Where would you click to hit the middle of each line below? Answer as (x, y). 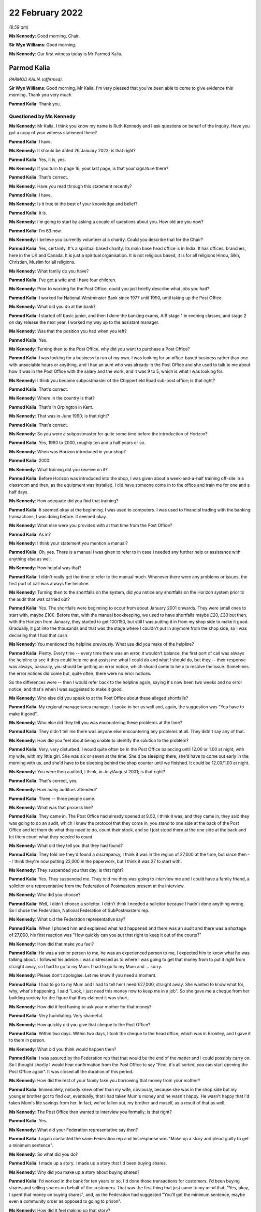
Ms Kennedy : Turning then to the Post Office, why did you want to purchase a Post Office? (100, 349)
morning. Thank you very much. (41, 95)
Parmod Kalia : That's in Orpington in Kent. (51, 407)
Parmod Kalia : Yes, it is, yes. (37, 159)
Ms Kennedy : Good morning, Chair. (44, 36)
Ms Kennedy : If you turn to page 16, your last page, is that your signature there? (89, 168)
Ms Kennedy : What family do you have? (49, 271)
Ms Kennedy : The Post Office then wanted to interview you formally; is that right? (90, 1112)
